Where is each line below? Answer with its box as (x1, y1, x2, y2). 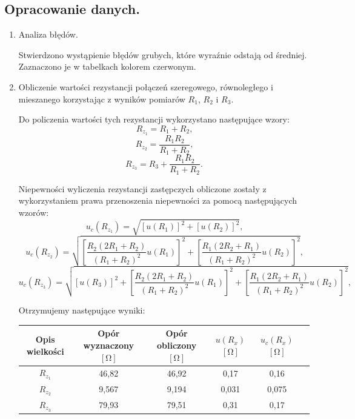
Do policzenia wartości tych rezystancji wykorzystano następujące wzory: (18, 113, 290, 126)
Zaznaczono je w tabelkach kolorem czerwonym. (18, 60, 196, 73)
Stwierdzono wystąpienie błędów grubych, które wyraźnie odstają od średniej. (18, 48, 307, 61)
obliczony (156, 339, 197, 352)
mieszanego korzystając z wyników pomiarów (18, 92, 185, 105)
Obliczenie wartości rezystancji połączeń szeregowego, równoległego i (18, 80, 273, 93)
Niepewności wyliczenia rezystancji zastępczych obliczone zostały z (18, 182, 267, 195)
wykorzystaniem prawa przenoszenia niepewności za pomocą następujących (18, 194, 297, 207)
